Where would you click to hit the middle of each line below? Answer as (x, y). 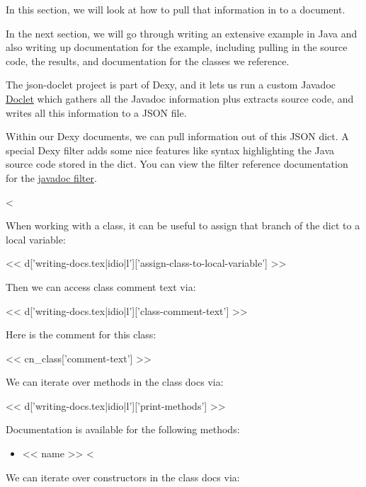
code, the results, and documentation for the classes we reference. (148, 61)
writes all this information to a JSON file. (96, 112)
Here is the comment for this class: (81, 334)
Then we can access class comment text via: (101, 286)
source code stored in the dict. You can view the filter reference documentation (177, 164)
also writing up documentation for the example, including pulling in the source (177, 47)
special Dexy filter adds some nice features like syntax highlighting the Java (170, 150)
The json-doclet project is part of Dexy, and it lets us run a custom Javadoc (171, 85)
